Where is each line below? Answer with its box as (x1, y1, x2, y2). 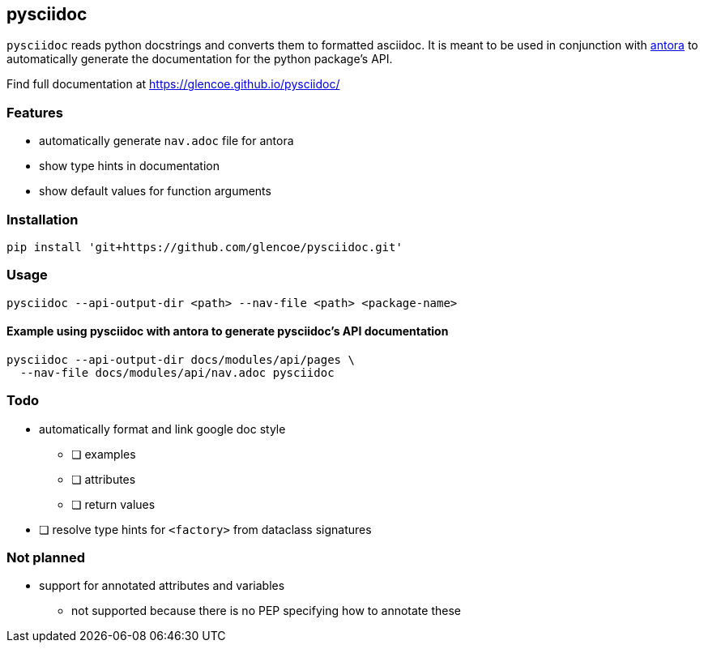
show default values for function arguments (39, 184, 271, 199)
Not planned (6, 549, 86, 566)
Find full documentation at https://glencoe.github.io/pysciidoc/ (6, 77, 340, 92)
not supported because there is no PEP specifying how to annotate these (71, 604, 461, 618)
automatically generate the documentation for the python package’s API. (6, 52, 393, 66)
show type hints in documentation (39, 159, 220, 173)
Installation (6, 211, 79, 228)
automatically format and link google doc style (39, 421, 286, 436)
